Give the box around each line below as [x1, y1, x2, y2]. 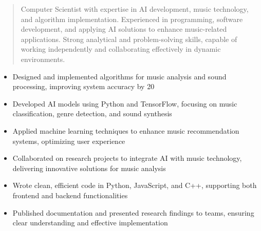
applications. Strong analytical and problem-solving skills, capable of [21, 33, 237, 44]
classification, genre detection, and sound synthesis [12, 108, 172, 119]
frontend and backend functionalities [12, 190, 128, 200]
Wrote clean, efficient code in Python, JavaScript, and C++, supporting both [12, 180, 257, 191]
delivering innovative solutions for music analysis [12, 162, 166, 173]
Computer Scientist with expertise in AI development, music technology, [21, 4, 249, 14]
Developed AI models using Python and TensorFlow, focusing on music [12, 98, 237, 109]
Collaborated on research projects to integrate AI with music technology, [12, 153, 242, 163]
